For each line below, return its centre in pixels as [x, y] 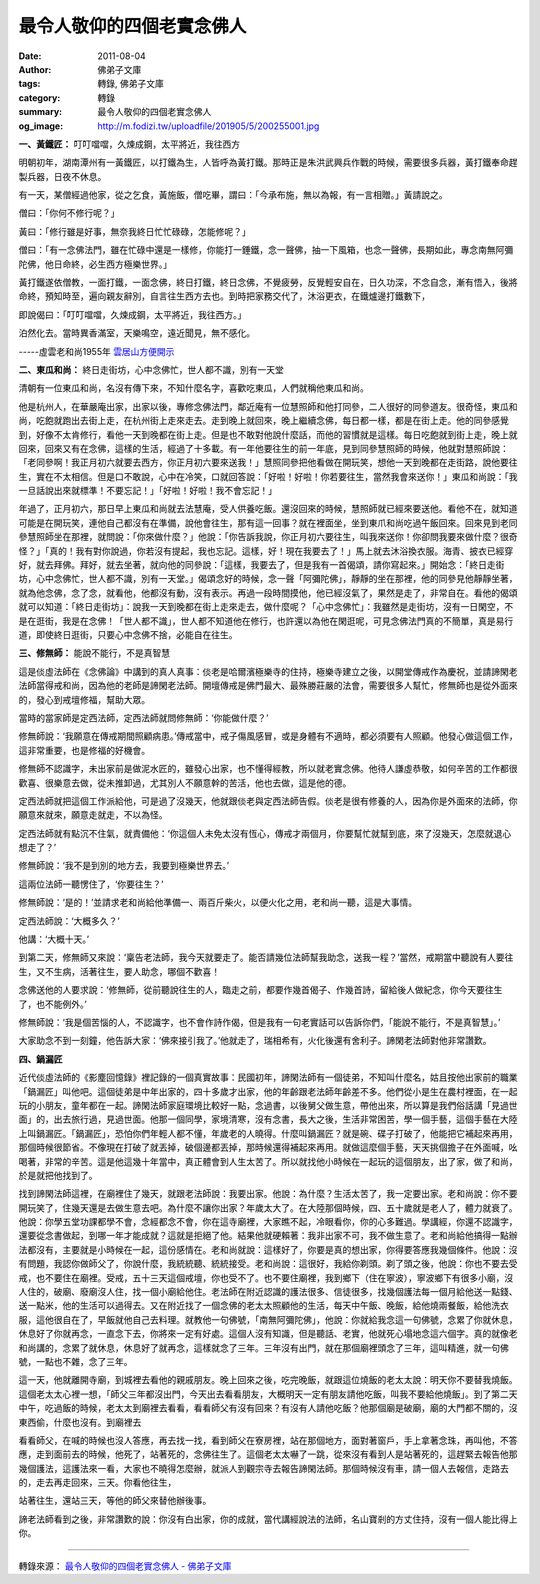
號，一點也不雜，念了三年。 [75, 1361]
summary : [40, 112]
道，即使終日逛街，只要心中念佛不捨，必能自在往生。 [128, 634]
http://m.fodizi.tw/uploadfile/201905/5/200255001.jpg [208, 126]
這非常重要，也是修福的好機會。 [84, 750]
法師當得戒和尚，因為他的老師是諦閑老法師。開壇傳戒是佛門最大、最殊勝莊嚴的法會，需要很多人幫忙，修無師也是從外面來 [268, 686]
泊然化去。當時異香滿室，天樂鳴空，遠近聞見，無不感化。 [136, 333]
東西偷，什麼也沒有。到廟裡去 [80, 1422]
